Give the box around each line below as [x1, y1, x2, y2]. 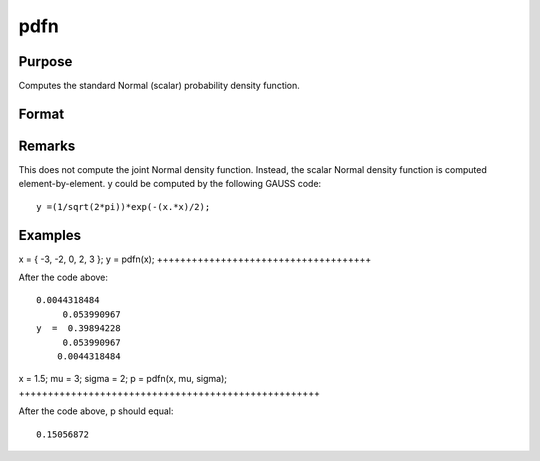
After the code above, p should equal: [18, 405, 174, 417]
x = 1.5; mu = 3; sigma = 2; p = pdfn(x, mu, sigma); [18, 373, 227, 385]
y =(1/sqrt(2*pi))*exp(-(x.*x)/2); [36, 201, 211, 212]
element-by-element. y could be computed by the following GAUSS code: [18, 178, 322, 190]
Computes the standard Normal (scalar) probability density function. [18, 80, 300, 92]
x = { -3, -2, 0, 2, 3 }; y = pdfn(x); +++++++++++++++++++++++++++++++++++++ [18, 253, 372, 265]
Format [18, 105, 65, 122]
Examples [18, 226, 82, 244]
